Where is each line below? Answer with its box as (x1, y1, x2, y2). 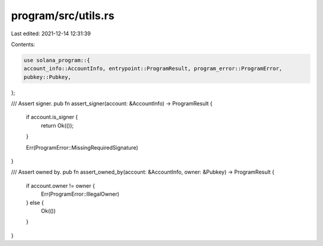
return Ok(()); (41, 122, 74, 129)
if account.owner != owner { (26, 182, 95, 189)
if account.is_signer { (26, 114, 78, 121)
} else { (26, 199, 44, 206)
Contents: (11, 41, 35, 48)
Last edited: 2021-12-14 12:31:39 (11, 30, 91, 37)
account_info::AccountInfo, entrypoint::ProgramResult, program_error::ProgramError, (23, 65, 282, 72)
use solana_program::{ (23, 57, 90, 63)
